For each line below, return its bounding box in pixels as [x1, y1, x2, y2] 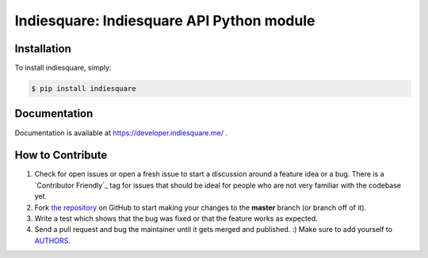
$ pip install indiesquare [31, 84, 136, 93]
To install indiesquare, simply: [14, 63, 112, 73]
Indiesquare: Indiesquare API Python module [14, 12, 315, 29]
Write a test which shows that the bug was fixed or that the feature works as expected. [34, 214, 319, 223]
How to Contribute [14, 149, 108, 162]
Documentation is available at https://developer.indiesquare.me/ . [14, 127, 227, 138]
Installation [14, 42, 71, 55]
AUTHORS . [34, 236, 71, 245]
